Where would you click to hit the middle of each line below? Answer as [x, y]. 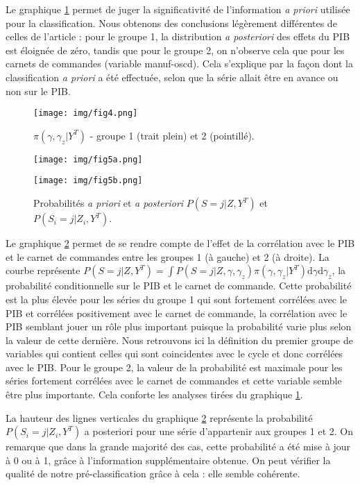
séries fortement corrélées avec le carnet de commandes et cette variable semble [174, 381]
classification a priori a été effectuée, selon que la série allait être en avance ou [172, 77]
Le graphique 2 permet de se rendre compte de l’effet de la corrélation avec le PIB [180, 243]
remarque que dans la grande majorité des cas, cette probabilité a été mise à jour [178, 446]
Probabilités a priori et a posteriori [109, 203]
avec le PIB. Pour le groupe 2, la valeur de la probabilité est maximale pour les [174, 367]
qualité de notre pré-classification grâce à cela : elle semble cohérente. [153, 474]
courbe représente [43, 270]
